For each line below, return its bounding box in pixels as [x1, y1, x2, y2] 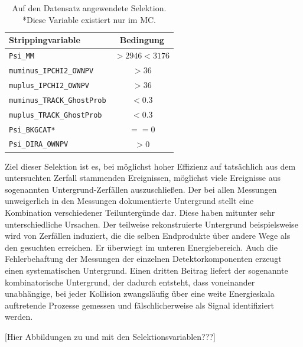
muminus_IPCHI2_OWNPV [9, 66, 94, 75]
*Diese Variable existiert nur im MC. [22, 13, 156, 25]
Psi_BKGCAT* [9, 125, 56, 134]
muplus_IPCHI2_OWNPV [9, 81, 90, 90]
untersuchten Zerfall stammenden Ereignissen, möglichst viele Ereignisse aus [5, 171, 281, 184]
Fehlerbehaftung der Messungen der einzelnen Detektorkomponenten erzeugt [5, 252, 282, 265]
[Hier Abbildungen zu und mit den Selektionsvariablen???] [5, 330, 216, 342]
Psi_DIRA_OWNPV [9, 140, 69, 149]
